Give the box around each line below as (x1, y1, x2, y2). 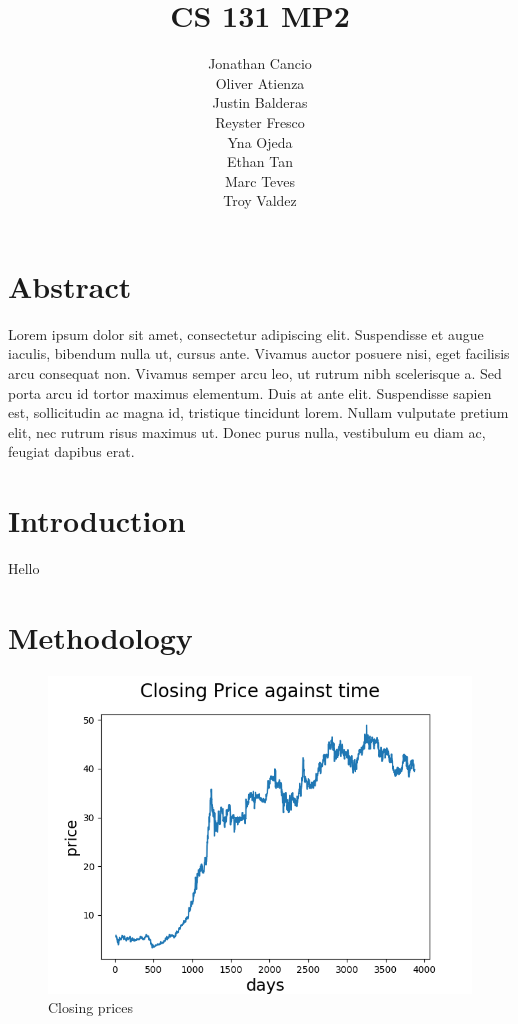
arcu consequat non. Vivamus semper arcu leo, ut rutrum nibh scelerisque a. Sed (8, 363, 502, 383)
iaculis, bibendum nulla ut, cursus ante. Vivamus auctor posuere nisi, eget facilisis (8, 343, 510, 364)
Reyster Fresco (215, 111, 305, 132)
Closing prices (48, 997, 133, 1018)
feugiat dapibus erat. (8, 441, 135, 462)
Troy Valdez (223, 190, 297, 211)
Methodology (8, 616, 193, 657)
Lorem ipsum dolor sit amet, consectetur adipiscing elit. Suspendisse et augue (8, 323, 484, 344)
